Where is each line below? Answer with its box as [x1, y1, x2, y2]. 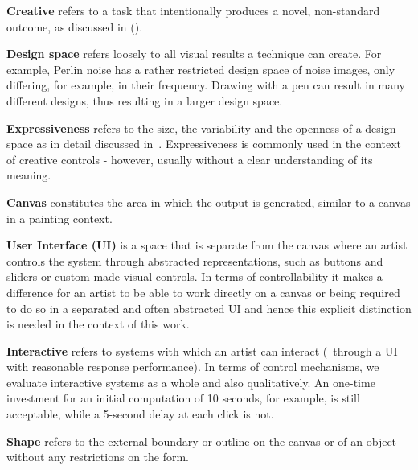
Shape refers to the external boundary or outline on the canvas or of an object [6, 432, 397, 449]
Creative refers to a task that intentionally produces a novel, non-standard [6, 2, 380, 19]
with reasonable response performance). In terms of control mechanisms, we [6, 358, 379, 375]
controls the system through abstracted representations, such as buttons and [6, 252, 383, 269]
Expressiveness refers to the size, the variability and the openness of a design [6, 119, 396, 136]
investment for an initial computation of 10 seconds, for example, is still [6, 390, 360, 406]
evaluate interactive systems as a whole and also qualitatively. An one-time [6, 373, 375, 390]
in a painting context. [6, 209, 113, 226]
